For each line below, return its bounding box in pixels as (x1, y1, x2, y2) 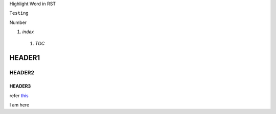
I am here (9, 102, 30, 108)
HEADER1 (9, 53, 40, 62)
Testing (9, 10, 29, 16)
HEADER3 (9, 83, 31, 89)
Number (9, 19, 27, 25)
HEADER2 (9, 69, 35, 76)
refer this (9, 92, 29, 99)
